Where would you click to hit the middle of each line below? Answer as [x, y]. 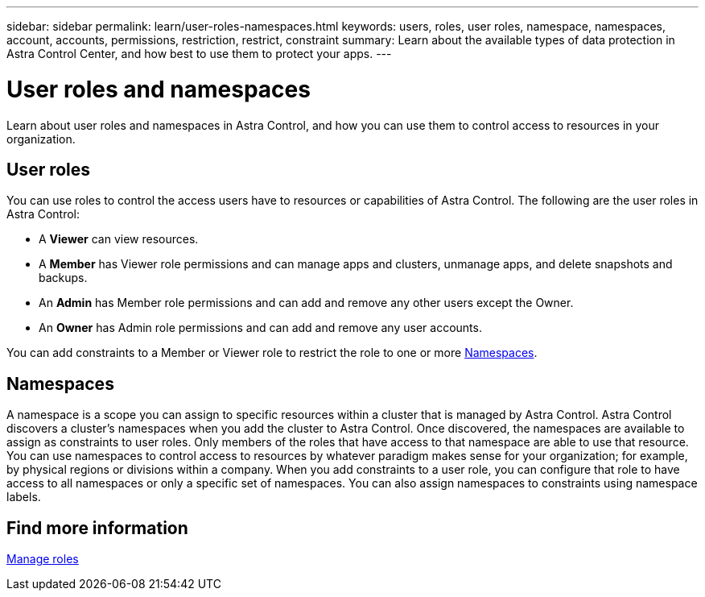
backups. [63, 278]
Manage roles [43, 559]
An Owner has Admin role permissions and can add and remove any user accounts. [260, 328]
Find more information [97, 528]
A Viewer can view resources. [119, 239]
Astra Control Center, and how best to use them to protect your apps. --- [199, 54]
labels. [24, 497]
